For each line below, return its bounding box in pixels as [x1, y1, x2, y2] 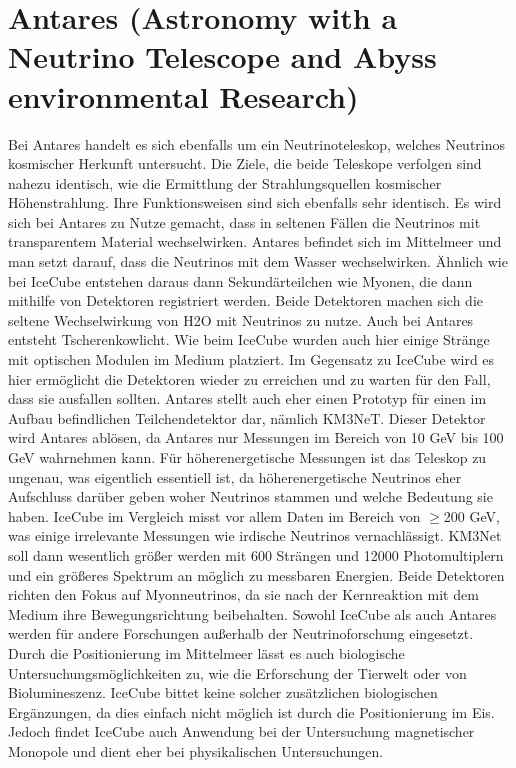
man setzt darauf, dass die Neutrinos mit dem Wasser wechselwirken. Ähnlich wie [8, 251, 508, 272]
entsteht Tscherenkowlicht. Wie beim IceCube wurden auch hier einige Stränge [8, 329, 490, 350]
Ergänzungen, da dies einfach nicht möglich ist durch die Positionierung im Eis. [8, 701, 495, 722]
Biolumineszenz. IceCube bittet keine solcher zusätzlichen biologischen [8, 682, 438, 703]
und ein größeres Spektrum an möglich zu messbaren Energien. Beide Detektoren [8, 564, 505, 585]
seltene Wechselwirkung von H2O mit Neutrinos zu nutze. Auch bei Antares [8, 309, 474, 330]
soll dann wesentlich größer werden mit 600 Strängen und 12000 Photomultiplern [8, 544, 504, 565]
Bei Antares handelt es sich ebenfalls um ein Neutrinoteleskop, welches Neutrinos [8, 133, 506, 154]
